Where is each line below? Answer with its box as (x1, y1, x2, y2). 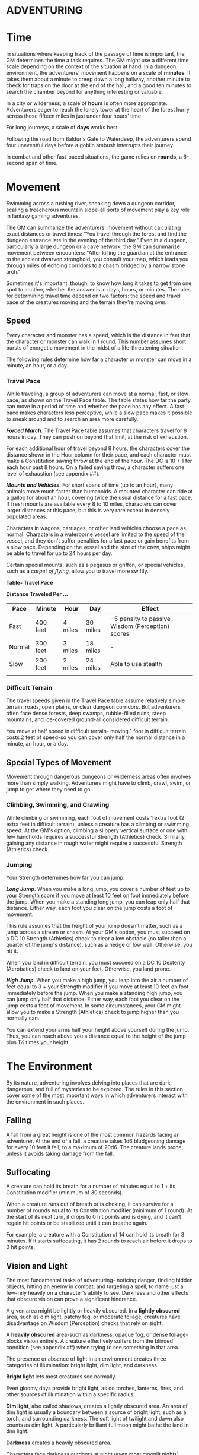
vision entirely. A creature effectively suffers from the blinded (23, 1337, 174, 1345)
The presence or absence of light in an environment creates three (6, 1355, 167, 1362)
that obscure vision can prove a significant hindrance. (6, 1295, 137, 1303)
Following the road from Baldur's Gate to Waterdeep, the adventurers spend (6, 135, 191, 142)
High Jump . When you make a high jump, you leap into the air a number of (6, 977, 188, 984)
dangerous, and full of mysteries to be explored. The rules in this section (6, 1085, 184, 1092)
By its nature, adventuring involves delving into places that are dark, (6, 1079, 172, 1086)
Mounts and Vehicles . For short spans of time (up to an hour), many (6, 481, 174, 489)
